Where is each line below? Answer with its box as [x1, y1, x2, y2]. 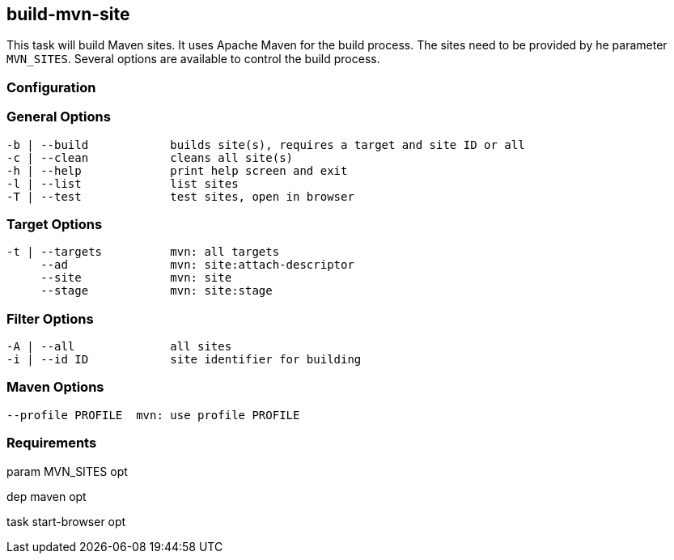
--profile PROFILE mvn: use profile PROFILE [6, 408, 300, 422]
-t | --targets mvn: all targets [6, 245, 280, 259]
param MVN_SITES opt [6, 464, 128, 478]
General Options [6, 108, 111, 125]
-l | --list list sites [6, 176, 239, 190]
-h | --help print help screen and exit [6, 163, 348, 177]
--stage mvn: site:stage [40, 284, 273, 298]
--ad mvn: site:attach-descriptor [40, 258, 354, 272]
